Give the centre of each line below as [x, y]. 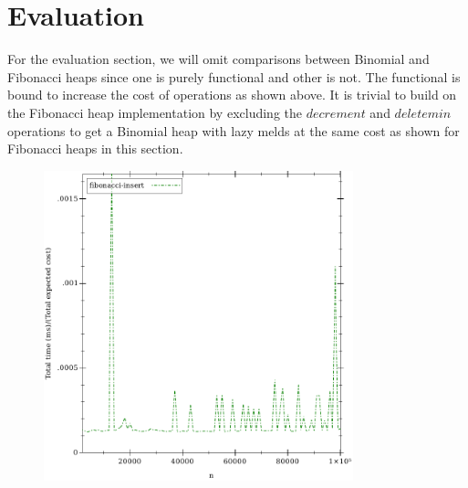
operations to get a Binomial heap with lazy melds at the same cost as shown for [234, 130]
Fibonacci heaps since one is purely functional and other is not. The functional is [234, 76]
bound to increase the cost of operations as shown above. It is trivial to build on [232, 95]
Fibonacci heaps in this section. [95, 149]
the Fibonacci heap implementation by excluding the [155, 112]
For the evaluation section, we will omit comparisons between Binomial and [218, 59]
